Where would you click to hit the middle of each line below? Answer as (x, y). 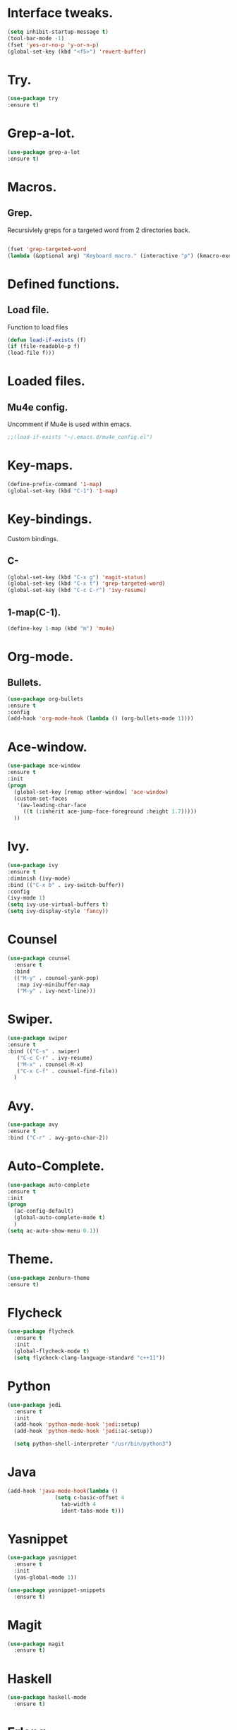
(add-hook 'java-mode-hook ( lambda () (63, 1491)
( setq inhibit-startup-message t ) (58, 32)
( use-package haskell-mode (47, 1698)
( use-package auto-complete (49, 1185)
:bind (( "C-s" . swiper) (44, 1051)
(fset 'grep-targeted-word (47, 249)
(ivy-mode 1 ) (26, 898)
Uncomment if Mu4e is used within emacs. (69, 424)
